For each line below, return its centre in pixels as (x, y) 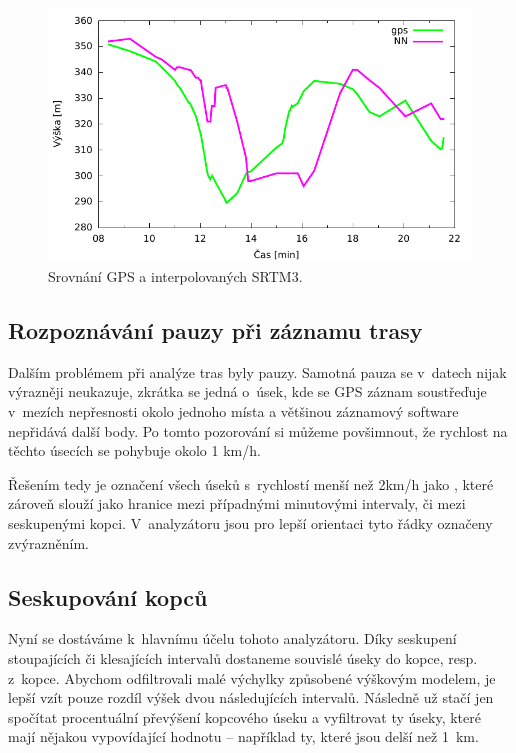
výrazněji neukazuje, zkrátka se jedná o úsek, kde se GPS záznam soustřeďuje (247, 391)
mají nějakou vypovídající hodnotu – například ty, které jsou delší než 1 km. (243, 736)
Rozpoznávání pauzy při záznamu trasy (215, 329)
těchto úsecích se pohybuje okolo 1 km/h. (134, 450)
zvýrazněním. (48, 542)
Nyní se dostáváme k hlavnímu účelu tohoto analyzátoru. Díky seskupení (232, 638)
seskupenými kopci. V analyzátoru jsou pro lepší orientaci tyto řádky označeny (250, 522)
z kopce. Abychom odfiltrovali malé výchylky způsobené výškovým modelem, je (252, 677)
